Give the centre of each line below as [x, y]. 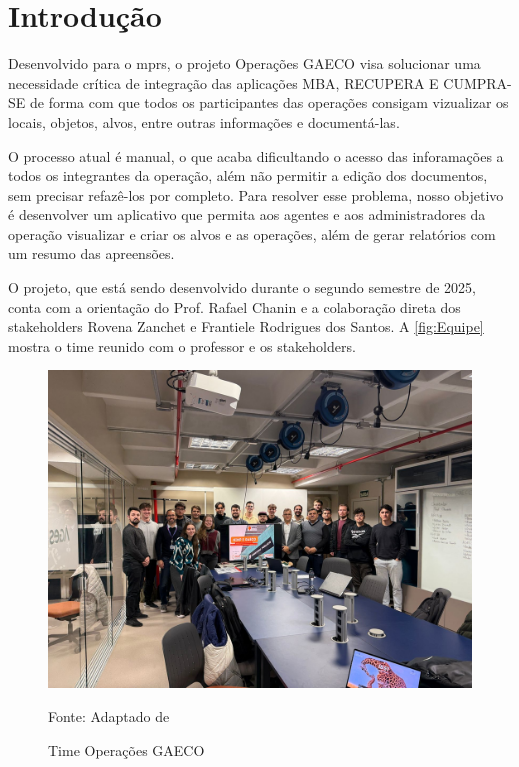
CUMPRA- [477, 82]
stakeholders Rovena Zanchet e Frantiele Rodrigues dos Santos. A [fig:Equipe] [246, 326]
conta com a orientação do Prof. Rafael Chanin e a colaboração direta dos [234, 306]
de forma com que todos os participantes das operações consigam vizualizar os [269, 102]
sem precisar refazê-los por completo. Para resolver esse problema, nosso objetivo [256, 194]
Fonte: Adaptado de [109, 716]
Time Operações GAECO [126, 749]
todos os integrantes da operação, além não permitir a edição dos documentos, [248, 175]
